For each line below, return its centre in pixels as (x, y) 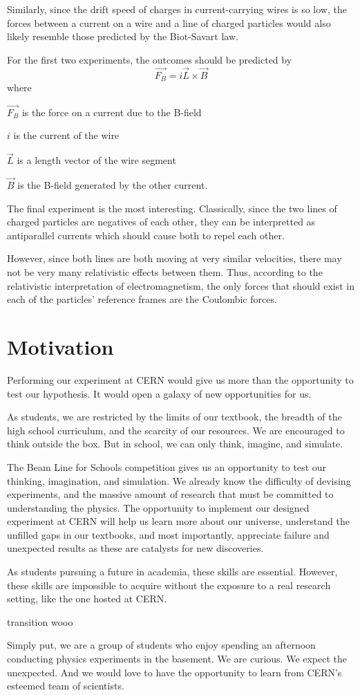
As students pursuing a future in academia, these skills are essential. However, (172, 572)
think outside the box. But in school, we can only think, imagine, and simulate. (175, 444)
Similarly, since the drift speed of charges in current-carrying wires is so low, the (177, 9)
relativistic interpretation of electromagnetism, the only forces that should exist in (181, 285)
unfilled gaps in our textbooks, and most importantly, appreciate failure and (168, 534)
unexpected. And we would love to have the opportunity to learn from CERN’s (174, 672)
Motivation (60, 347)
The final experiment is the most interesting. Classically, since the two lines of (172, 208)
